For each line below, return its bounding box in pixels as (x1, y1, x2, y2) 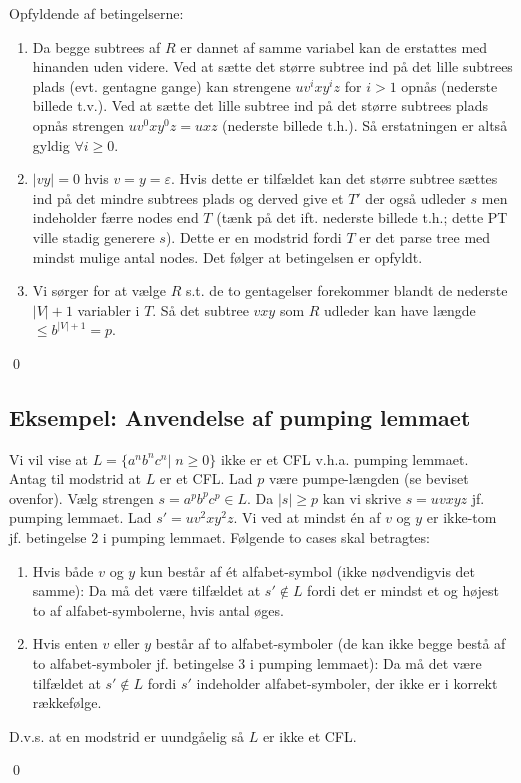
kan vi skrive (322, 487, 401, 508)
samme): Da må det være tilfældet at (32, 580, 261, 601)
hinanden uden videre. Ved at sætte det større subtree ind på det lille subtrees (32, 56, 513, 77)
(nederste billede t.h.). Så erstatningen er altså (222, 114, 508, 135)
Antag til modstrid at (9, 468, 141, 489)
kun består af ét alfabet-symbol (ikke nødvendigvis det (139, 560, 476, 581)
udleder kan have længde (324, 299, 476, 320)
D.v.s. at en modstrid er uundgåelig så (9, 725, 245, 746)
